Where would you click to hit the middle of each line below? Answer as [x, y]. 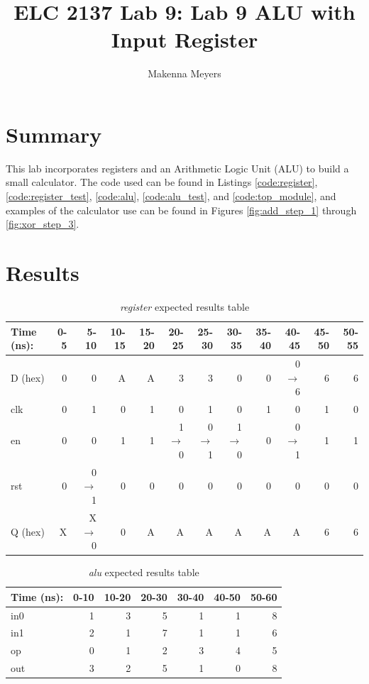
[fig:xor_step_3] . [43, 224]
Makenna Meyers [184, 73]
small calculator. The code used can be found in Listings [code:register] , [162, 182]
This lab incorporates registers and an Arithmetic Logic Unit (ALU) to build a [177, 168]
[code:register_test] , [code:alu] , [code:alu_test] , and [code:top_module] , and [171, 196]
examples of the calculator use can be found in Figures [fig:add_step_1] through [181, 210]
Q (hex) [28, 531]
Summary [54, 134]
